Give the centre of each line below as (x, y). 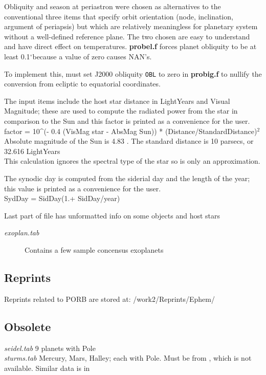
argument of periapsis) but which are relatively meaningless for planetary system (131, 26)
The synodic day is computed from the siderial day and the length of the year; (127, 178)
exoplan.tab (22, 233)
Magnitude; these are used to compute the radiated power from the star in (121, 111)
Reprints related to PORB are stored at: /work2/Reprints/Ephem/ (109, 299)
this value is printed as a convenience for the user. (83, 188)
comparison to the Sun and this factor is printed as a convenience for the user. (127, 121)
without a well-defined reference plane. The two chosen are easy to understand (127, 36)
